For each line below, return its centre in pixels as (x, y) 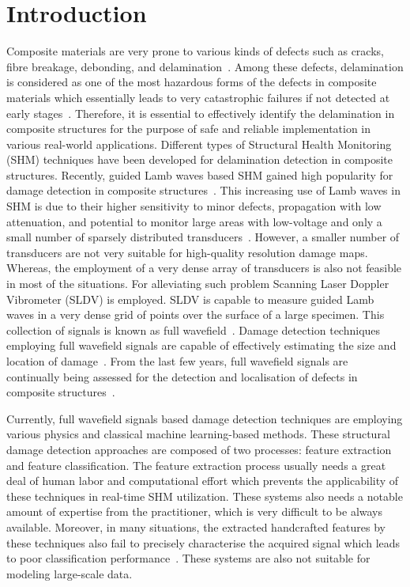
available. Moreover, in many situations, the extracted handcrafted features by (196, 526)
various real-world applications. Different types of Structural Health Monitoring (199, 144)
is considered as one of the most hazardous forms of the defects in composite (192, 82)
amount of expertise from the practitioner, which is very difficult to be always (195, 511)
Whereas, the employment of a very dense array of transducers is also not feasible (204, 268)
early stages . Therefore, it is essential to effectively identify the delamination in (201, 113)
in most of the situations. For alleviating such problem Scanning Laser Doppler (198, 284)
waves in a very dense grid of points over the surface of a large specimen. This (196, 314)
